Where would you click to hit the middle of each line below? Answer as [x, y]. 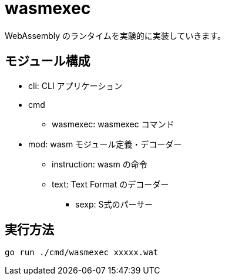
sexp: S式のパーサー [114, 204]
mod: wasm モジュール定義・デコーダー [105, 144]
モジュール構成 [48, 61]
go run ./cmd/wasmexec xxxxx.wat [82, 253]
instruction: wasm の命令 [100, 164]
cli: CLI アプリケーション [75, 85]
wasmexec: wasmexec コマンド [113, 124]
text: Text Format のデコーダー [110, 184]
